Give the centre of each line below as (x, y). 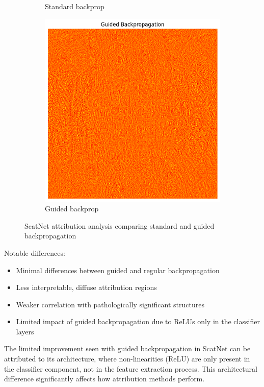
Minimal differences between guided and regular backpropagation (118, 270)
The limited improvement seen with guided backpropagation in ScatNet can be (127, 348)
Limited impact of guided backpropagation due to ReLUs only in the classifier (138, 321)
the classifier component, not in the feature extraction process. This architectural (131, 368)
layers (25, 331)
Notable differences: (35, 252)
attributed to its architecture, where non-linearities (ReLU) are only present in (127, 359)
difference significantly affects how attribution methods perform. (104, 379)
